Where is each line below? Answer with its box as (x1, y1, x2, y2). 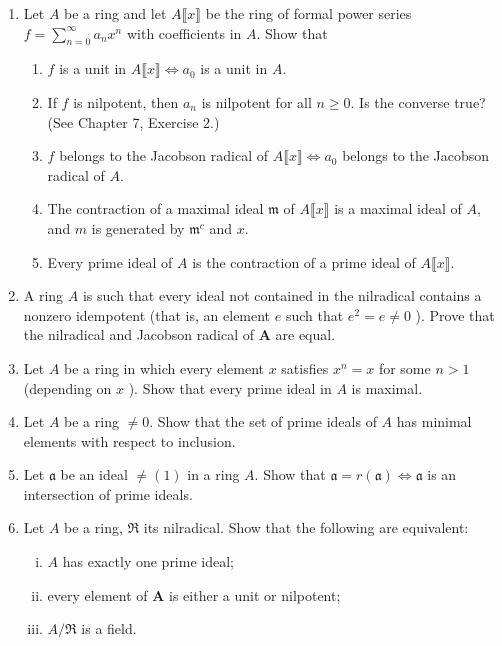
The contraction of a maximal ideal (47, 198, 264, 219)
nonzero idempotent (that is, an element (23, 304, 271, 325)
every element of (47, 584, 148, 605)
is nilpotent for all (201, 91, 312, 112)
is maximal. (351, 377, 423, 398)
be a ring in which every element (64, 357, 264, 378)
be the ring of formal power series (205, 3, 412, 23)
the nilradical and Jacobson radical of (23, 324, 255, 345)
